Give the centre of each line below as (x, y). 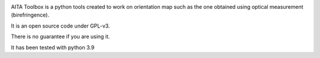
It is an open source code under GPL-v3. (60, 26)
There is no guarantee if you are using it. (60, 37)
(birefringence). (30, 15)
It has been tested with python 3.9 (53, 47)
